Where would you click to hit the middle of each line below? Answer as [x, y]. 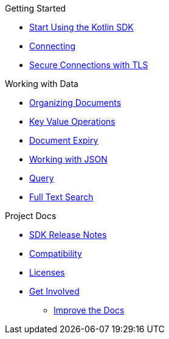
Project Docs [31, 216]
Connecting [53, 46]
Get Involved [54, 291]
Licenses [47, 272]
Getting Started [36, 8]
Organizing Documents [75, 103]
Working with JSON [68, 159]
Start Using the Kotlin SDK [81, 27]
